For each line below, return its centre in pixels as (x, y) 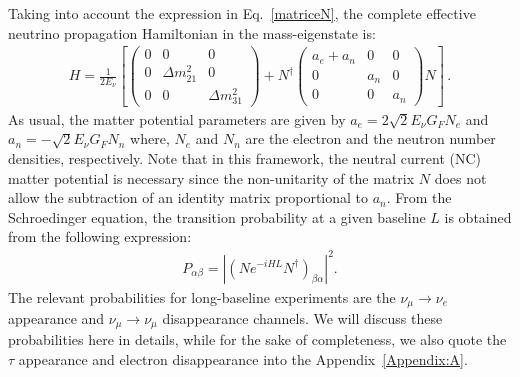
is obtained (478, 216)
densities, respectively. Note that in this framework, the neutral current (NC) (245, 158)
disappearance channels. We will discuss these (302, 317)
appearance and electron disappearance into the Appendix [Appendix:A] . (243, 359)
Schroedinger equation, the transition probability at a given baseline (217, 216)
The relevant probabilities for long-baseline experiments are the (202, 296)
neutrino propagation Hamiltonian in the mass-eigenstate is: (192, 32)
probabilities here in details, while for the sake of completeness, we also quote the (257, 339)
